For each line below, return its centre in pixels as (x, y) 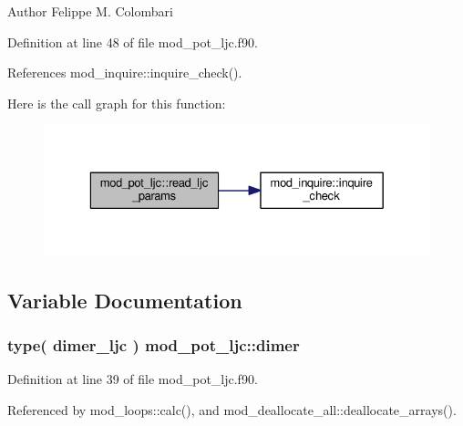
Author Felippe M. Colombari (90, 11)
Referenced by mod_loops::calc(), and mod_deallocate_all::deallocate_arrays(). (232, 409)
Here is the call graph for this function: (117, 103)
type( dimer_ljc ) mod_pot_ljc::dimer (154, 345)
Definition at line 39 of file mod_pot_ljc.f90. (133, 379)
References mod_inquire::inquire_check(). (125, 73)
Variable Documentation (125, 300)
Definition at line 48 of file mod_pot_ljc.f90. (133, 42)
